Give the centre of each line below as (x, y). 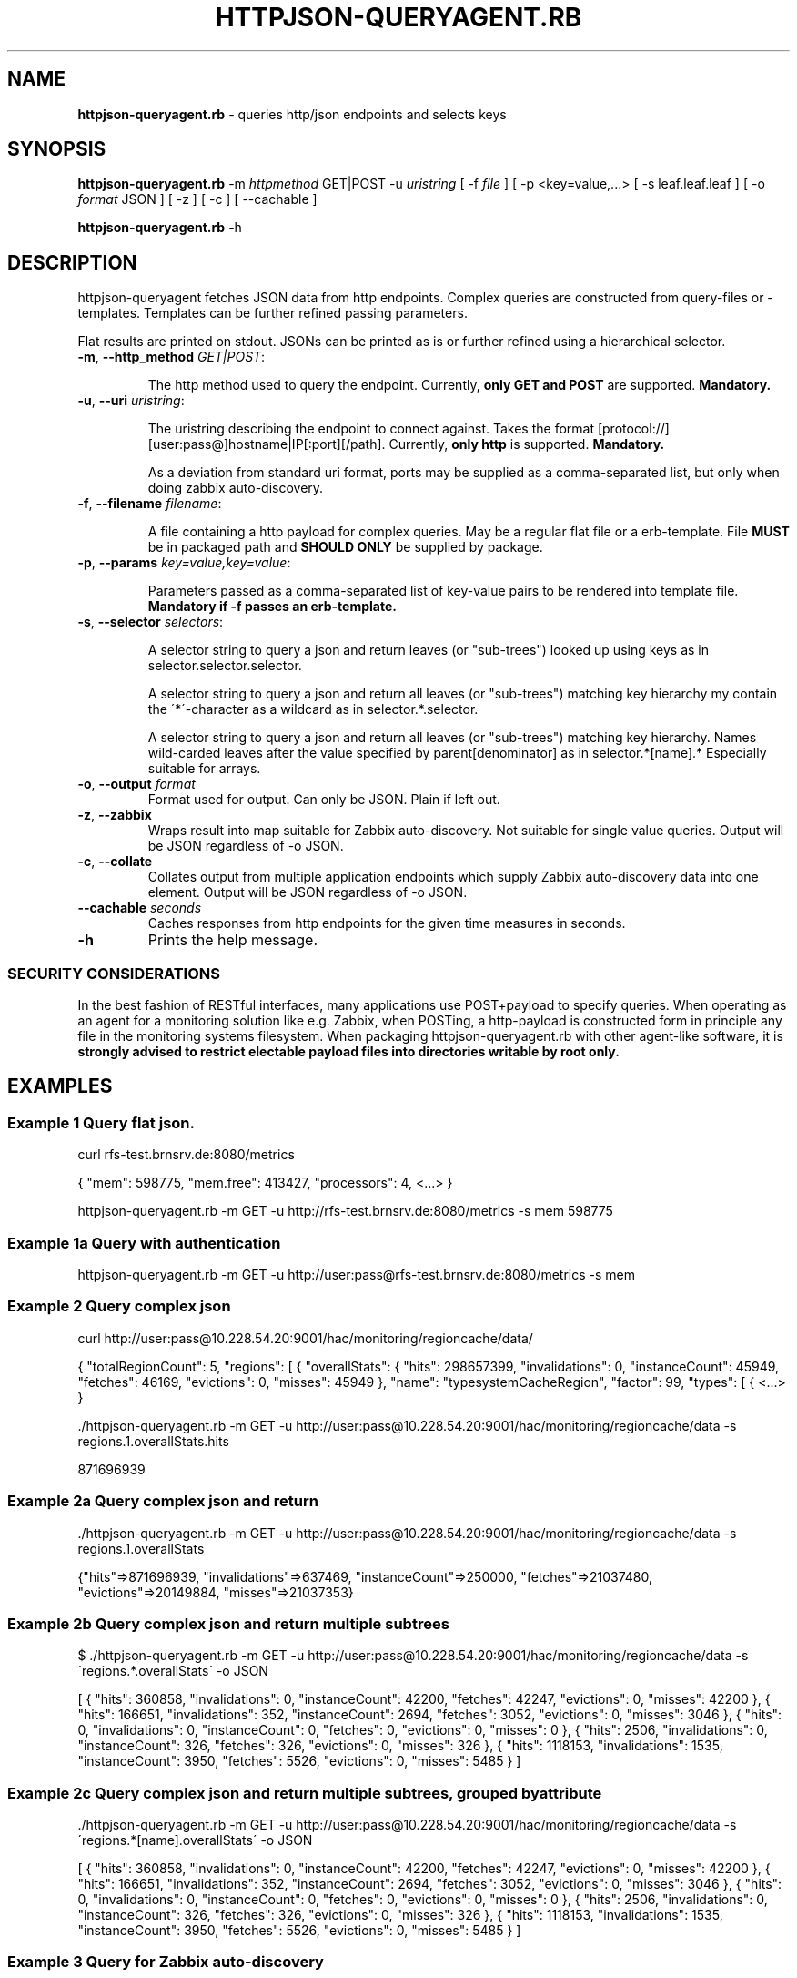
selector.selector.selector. (225, 666)
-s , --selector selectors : (151, 622)
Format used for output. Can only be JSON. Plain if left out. (324, 800)
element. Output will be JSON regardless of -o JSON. (308, 892)
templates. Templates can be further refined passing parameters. (272, 313)
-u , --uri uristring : (131, 401)
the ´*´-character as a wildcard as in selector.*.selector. (313, 709)
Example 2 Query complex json (119, 1306)
